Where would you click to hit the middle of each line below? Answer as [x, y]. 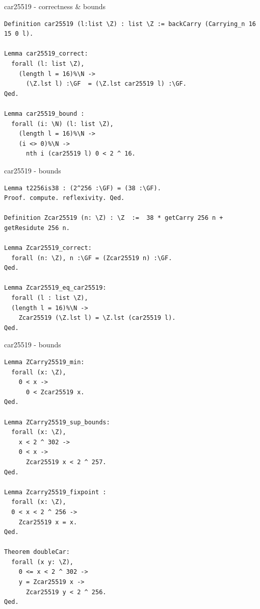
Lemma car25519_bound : [44, 113]
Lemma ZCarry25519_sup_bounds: [57, 422]
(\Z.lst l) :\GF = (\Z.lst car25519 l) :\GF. [106, 84]
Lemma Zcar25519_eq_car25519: [55, 288]
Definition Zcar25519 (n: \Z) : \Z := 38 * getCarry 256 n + [114, 218]
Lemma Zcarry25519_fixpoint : [55, 492]
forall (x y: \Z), [43, 562]
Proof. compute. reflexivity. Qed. [64, 198]
